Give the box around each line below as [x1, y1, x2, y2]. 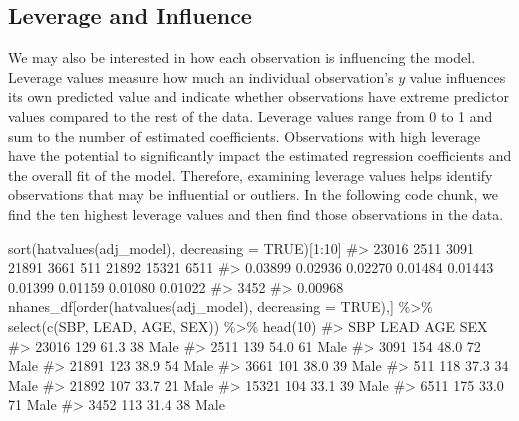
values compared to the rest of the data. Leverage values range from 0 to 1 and [8, 105, 493, 126]
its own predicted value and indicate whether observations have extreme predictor [8, 86, 509, 107]
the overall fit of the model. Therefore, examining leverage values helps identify [8, 164, 493, 185]
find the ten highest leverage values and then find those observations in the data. [8, 203, 504, 224]
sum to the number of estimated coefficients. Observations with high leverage [8, 125, 481, 146]
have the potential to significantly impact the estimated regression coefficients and [8, 145, 512, 166]
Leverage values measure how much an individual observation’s [8, 66, 394, 87]
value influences [409, 66, 506, 87]
